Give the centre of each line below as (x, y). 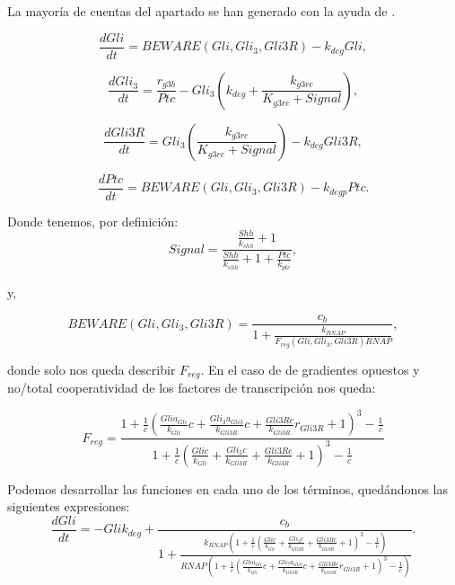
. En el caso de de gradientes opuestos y (310, 369)
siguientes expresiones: (69, 506)
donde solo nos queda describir (92, 369)
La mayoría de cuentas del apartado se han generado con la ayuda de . (201, 11)
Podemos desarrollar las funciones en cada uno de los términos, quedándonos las (227, 488)
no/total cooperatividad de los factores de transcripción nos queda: (192, 388)
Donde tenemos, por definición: (93, 221)
